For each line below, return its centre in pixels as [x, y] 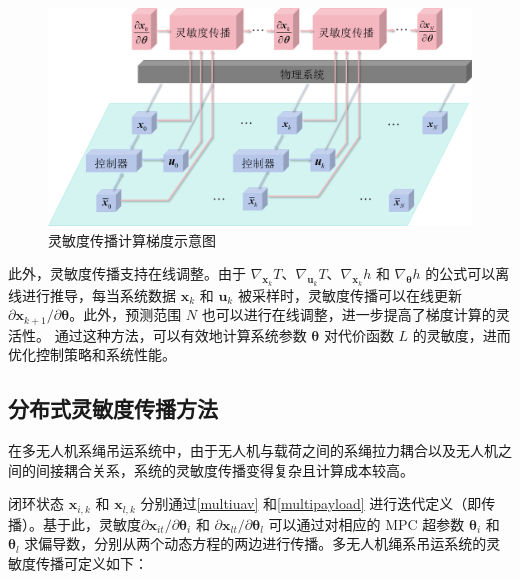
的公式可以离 [467, 273]
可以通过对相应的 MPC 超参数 [366, 523]
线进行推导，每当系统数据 [92, 294]
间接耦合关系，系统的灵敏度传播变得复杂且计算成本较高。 [224, 469]
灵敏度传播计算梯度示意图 [132, 239]
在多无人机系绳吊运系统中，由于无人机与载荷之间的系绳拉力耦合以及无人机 [253, 450]
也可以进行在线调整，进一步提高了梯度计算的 [348, 314]
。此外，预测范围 [125, 314]
